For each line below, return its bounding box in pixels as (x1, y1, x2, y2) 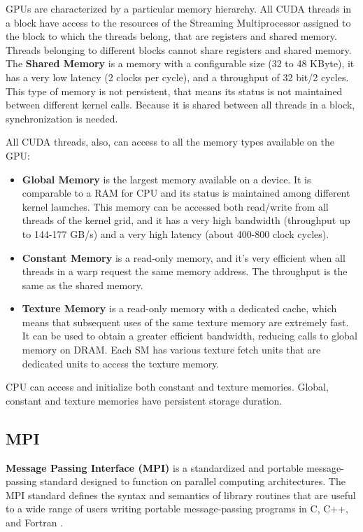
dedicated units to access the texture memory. (22, 356, 220, 370)
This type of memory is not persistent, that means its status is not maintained (6, 83, 343, 98)
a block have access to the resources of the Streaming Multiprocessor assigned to (6, 15, 351, 29)
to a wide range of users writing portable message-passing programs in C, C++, (6, 501, 348, 516)
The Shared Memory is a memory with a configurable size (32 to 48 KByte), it (6, 56, 355, 71)
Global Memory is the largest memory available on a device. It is (22, 171, 311, 186)
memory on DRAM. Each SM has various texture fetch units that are (22, 342, 321, 357)
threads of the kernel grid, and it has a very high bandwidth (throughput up (22, 213, 350, 227)
